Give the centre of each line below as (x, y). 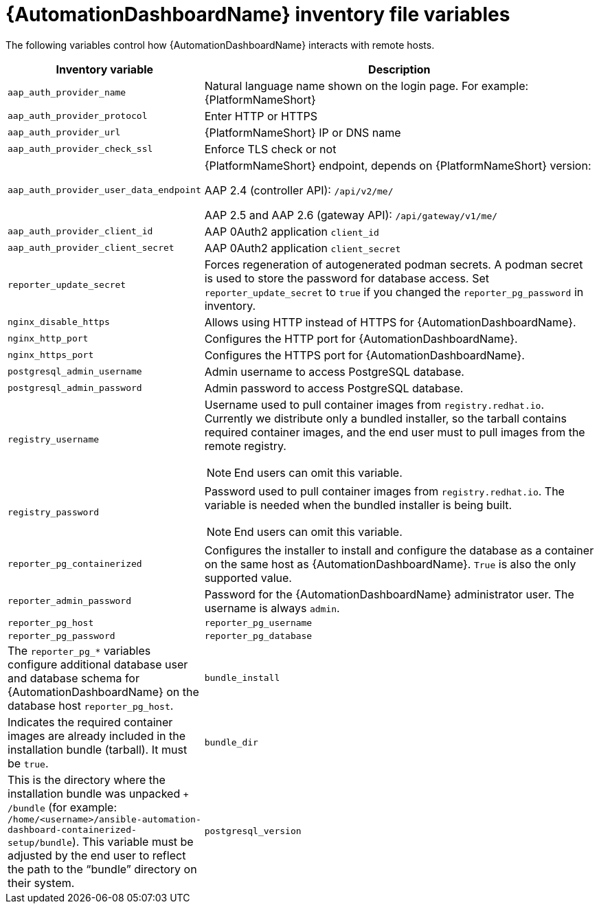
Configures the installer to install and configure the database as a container (399, 550)
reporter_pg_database (258, 636)
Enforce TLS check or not (270, 149)
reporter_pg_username (258, 622)
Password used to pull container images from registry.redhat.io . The (384, 491)
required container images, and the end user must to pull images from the (395, 432)
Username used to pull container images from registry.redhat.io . (374, 404)
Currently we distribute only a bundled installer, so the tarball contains (385, 418)
